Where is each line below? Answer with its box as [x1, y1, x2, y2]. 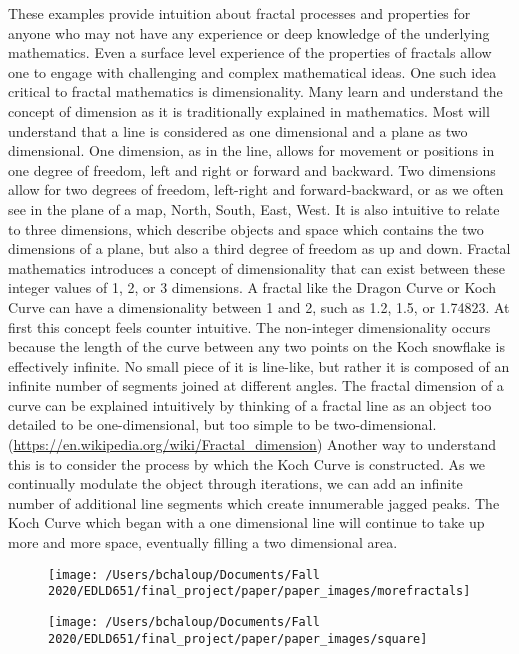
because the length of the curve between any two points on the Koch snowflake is [8, 336, 505, 357]
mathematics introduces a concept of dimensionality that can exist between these [8, 257, 505, 278]
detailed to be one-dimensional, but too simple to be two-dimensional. [8, 414, 437, 435]
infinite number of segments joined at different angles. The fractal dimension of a [8, 375, 504, 396]
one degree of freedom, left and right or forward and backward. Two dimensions [8, 159, 496, 180]
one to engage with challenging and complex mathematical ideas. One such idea [8, 61, 497, 82]
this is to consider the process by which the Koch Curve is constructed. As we [8, 453, 486, 474]
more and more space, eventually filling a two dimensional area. [8, 532, 398, 553]
